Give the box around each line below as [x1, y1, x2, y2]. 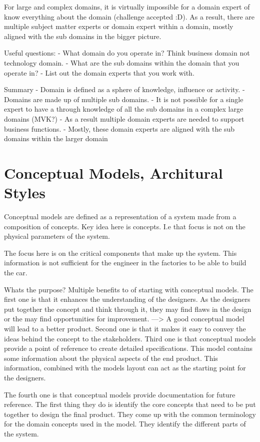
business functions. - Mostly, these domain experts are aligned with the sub [4, 123, 235, 134]
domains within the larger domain [4, 133, 108, 144]
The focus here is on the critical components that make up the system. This [4, 247, 237, 258]
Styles [4, 182, 45, 203]
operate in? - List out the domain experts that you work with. [4, 67, 194, 78]
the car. [4, 267, 27, 277]
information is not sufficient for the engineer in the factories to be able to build [4, 257, 246, 268]
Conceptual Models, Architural [4, 162, 223, 183]
